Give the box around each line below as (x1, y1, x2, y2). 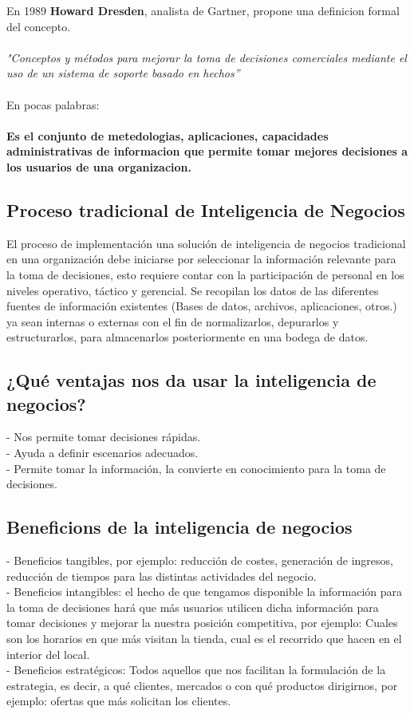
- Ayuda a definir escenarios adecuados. (6, 444, 199, 461)
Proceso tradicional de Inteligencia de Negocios (6, 197, 405, 222)
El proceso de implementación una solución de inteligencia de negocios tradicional (6, 235, 406, 251)
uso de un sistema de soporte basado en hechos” (6, 65, 240, 81)
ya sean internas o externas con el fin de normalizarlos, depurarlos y (6, 313, 339, 329)
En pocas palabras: (6, 96, 100, 112)
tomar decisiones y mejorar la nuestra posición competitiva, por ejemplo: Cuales (6, 614, 398, 631)
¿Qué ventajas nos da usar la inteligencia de (6, 368, 377, 393)
